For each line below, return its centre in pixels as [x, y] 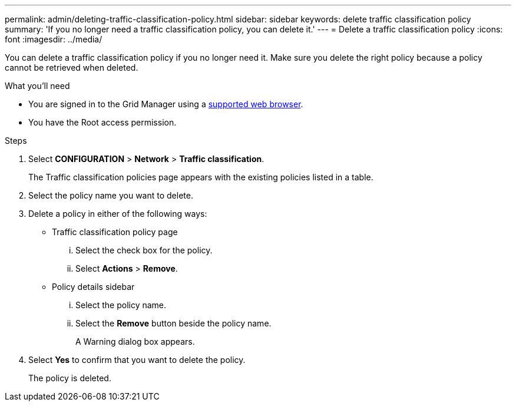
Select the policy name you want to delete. [111, 195]
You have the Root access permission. [102, 122]
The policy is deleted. [70, 378]
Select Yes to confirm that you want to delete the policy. [137, 360]
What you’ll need [37, 86]
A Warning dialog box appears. [135, 341]
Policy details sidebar [93, 287]
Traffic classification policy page [115, 232]
